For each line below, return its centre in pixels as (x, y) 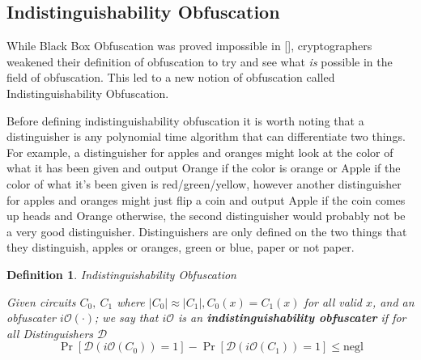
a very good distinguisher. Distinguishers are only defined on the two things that (207, 231)
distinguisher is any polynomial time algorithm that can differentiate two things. (206, 136)
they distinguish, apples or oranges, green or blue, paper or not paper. (181, 247)
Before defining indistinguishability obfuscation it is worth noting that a (185, 120)
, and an (393, 301)
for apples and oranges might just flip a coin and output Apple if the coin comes (206, 199)
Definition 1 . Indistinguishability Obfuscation (121, 274)
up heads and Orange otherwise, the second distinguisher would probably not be (206, 216)
